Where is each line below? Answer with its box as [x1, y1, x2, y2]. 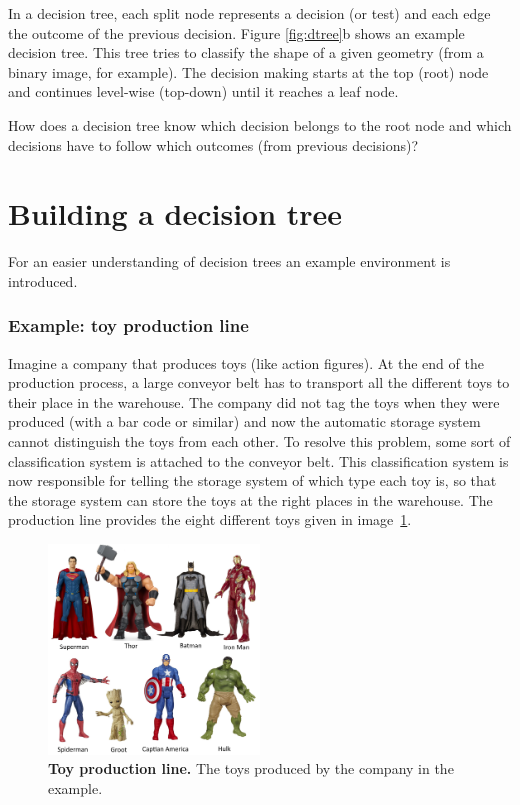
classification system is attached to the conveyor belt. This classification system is [8, 450, 509, 471]
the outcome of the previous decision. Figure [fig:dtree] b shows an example [8, 22, 465, 43]
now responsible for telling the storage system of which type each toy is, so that [8, 470, 497, 491]
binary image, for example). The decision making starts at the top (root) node [8, 61, 489, 82]
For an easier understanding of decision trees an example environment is [8, 251, 451, 272]
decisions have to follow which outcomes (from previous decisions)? [8, 134, 419, 155]
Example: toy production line [8, 313, 249, 338]
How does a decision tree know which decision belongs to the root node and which [8, 114, 512, 135]
